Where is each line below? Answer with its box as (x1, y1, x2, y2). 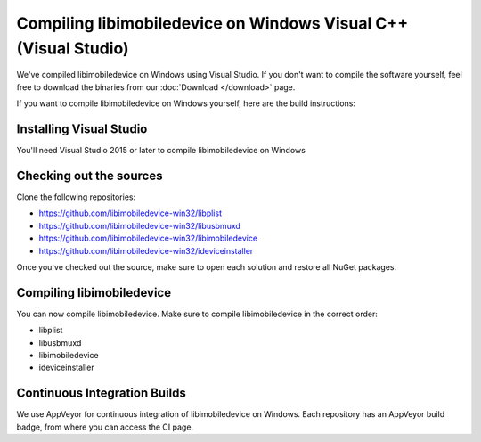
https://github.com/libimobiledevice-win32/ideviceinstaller (38, 245, 254, 256)
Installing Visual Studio (16, 121, 148, 136)
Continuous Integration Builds (16, 386, 187, 401)
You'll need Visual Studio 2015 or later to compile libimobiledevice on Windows (16, 145, 306, 156)
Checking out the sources (16, 168, 163, 183)
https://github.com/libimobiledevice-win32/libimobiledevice (38, 233, 258, 244)
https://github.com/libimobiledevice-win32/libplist (38, 208, 223, 218)
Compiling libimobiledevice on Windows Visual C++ (16, 13, 409, 33)
